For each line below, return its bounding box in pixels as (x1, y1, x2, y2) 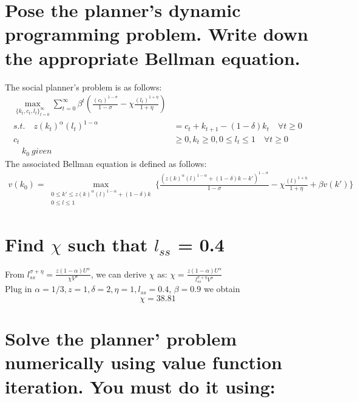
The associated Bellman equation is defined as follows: (5, 157, 207, 169)
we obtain (203, 282, 240, 295)
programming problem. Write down (5, 21, 308, 46)
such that (67, 231, 148, 256)
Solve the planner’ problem (5, 326, 237, 351)
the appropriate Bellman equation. (5, 45, 300, 70)
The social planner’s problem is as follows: (5, 80, 162, 93)
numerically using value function (5, 350, 282, 375)
